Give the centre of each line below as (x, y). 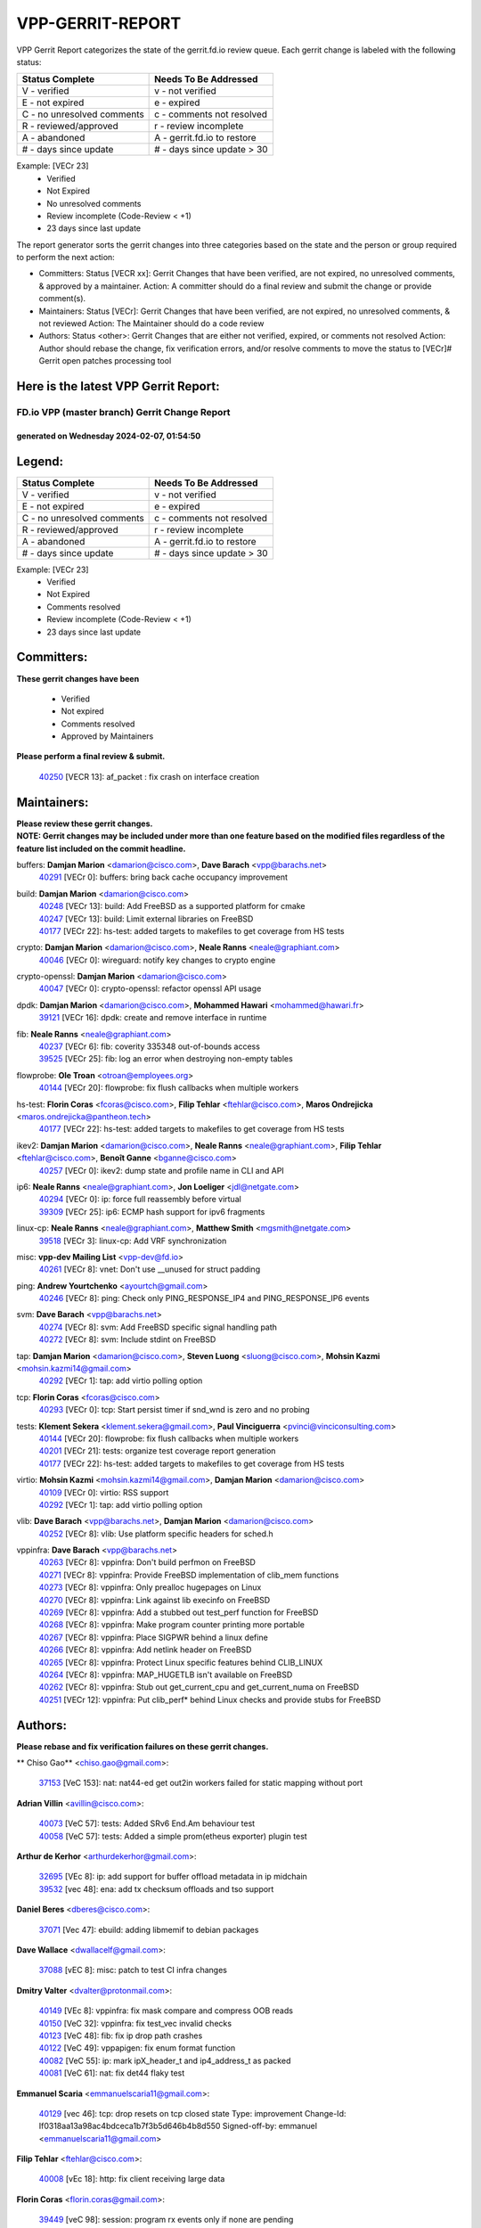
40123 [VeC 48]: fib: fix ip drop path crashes (121, 2036)
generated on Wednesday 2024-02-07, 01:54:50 (109, 436)
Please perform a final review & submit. (91, 757)
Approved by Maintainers (107, 736)
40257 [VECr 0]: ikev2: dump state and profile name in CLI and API (161, 1170)
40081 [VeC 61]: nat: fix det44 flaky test (112, 2073)
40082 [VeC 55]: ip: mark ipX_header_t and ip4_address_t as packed (165, 2060)
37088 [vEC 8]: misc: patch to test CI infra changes (133, 1970)
